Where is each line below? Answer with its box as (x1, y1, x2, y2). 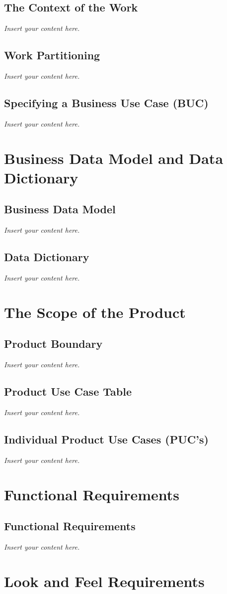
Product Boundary (4, 336, 103, 351)
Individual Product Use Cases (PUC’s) (4, 431, 209, 446)
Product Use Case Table (4, 384, 132, 399)
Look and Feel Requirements (4, 571, 205, 591)
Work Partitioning (4, 47, 100, 63)
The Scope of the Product (4, 301, 186, 322)
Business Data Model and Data (4, 148, 224, 168)
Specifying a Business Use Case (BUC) (4, 95, 209, 110)
